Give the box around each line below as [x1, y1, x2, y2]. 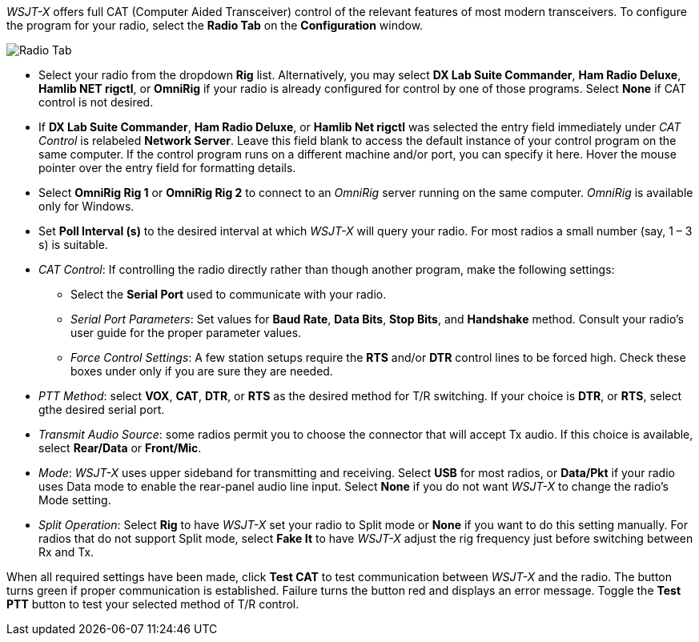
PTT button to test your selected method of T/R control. [6, 597, 299, 611]
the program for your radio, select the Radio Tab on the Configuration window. [6, 18, 424, 32]
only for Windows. [38, 199, 135, 213]
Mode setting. [38, 493, 111, 507]
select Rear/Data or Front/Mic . [38, 441, 202, 455]
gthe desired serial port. [38, 403, 165, 416]
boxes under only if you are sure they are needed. [70, 364, 333, 378]
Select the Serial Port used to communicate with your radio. [70, 287, 387, 301]
